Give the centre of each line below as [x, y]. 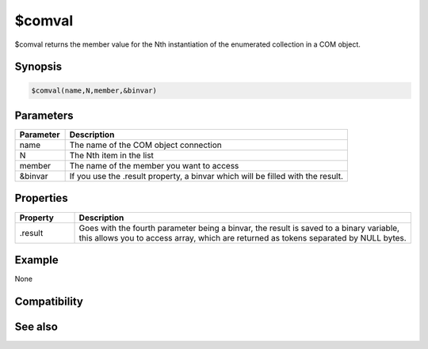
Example [36, 260]
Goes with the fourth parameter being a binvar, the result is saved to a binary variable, [239, 228]
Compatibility [49, 301]
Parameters [44, 115]
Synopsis [38, 67]
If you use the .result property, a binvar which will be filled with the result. [206, 176]
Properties [41, 198]
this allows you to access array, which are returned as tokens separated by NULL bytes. [243, 237]
